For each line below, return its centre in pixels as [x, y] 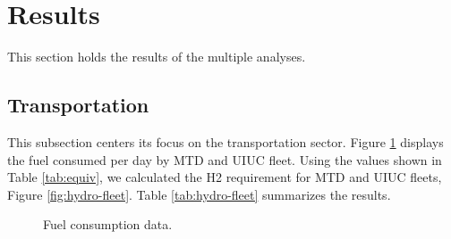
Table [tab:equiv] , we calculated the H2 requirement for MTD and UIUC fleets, [225, 177]
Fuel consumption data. [108, 224]
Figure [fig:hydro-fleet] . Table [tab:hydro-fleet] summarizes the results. [199, 194]
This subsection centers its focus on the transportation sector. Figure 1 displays [225, 141]
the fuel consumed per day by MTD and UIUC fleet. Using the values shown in [225, 159]
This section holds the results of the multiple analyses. [157, 57]
